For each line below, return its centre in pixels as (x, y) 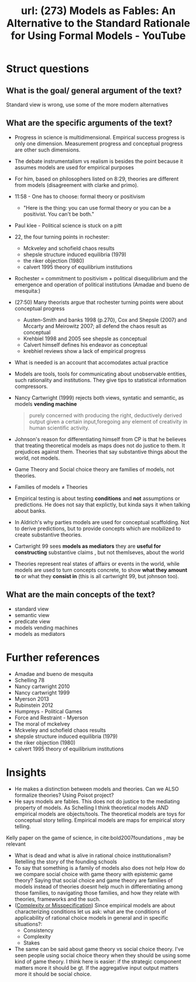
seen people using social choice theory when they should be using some (102, 955)
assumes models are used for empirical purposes (74, 167)
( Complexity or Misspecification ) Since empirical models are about (95, 905)
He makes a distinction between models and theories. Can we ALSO (97, 789)
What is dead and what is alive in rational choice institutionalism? (93, 855)
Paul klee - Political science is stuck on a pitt (68, 225)
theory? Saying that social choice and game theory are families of (94, 880)
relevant (16, 844)
